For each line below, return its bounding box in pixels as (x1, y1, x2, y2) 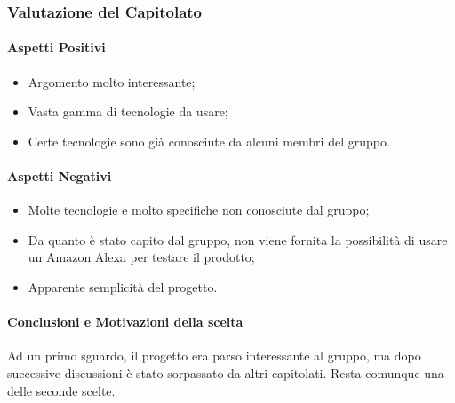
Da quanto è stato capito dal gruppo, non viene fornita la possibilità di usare (28, 230, 448, 249)
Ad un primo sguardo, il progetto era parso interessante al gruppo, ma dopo (7, 346, 421, 365)
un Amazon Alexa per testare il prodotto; (28, 248, 255, 266)
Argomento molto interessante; (28, 72, 196, 91)
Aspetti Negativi (7, 167, 112, 186)
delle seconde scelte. (7, 381, 116, 399)
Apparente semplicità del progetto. (28, 278, 218, 296)
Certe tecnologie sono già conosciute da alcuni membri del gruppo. (28, 131, 390, 150)
